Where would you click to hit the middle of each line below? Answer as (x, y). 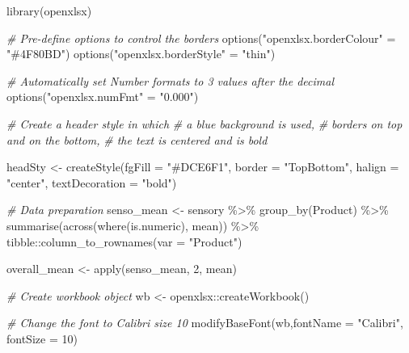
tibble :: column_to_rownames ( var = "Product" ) (124, 241)
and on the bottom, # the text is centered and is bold (137, 139)
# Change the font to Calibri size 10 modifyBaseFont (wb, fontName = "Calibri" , (205, 323)
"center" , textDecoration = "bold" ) (92, 182)
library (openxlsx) (49, 11)
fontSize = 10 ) (42, 338)
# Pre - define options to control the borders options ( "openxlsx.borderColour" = (201, 38)
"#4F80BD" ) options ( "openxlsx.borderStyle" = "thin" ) (141, 54)
